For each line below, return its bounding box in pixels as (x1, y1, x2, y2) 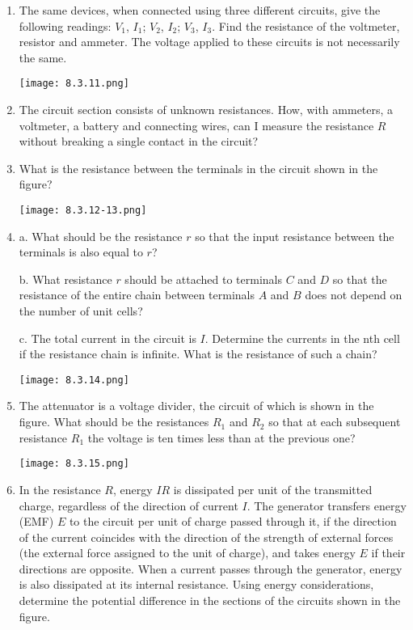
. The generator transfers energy (247, 497, 407, 514)
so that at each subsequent (268, 413, 401, 430)
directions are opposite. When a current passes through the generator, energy (19, 560, 402, 577)
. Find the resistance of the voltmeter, (212, 17, 400, 34)
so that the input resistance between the (195, 227, 394, 244)
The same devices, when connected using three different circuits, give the (19, 2, 381, 18)
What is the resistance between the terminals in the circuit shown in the (19, 159, 378, 176)
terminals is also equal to (19, 243, 143, 260)
